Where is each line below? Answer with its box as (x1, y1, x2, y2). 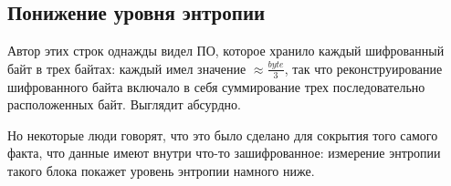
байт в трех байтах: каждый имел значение (7, 58, 246, 77)
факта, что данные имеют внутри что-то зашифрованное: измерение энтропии (7, 143, 441, 162)
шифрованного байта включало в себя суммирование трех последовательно (7, 77, 425, 96)
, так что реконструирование (284, 58, 443, 77)
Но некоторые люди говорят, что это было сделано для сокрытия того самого (7, 125, 438, 144)
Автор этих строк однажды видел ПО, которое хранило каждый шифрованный (7, 41, 445, 60)
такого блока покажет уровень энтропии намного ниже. (7, 161, 315, 180)
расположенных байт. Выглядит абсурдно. (7, 95, 241, 114)
